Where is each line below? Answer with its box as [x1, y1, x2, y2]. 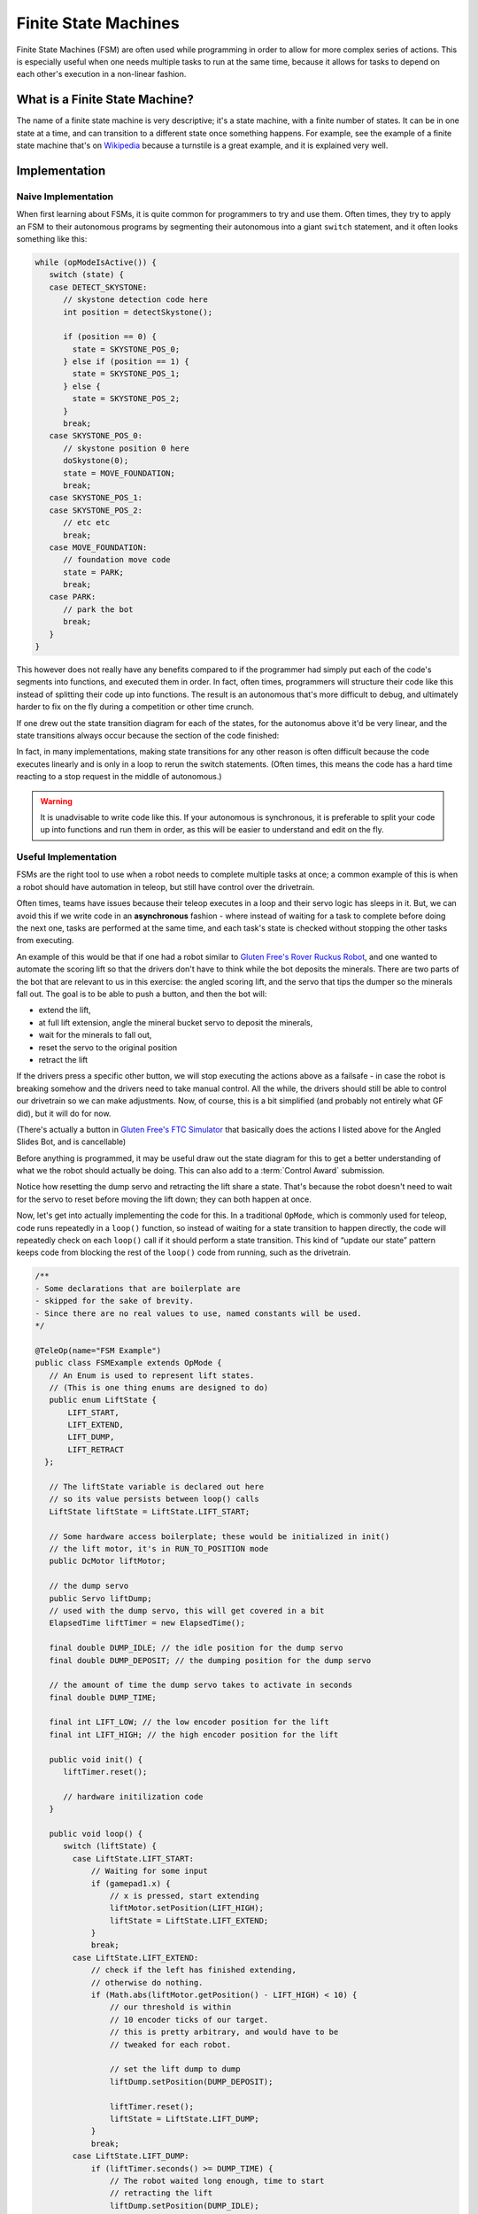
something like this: [16, 233, 88, 244]
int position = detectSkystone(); [63, 306, 212, 317]
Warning [40, 795, 73, 806]
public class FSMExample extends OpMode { [35, 1358, 222, 1368]
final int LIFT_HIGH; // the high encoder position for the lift [49, 1730, 339, 1739]
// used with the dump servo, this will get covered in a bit [49, 1606, 325, 1615]
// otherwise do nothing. [90, 1978, 204, 1987]
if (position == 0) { [63, 332, 157, 342]
